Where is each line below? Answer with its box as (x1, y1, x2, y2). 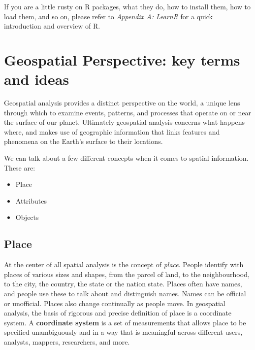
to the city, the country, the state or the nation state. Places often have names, (4, 279, 242, 289)
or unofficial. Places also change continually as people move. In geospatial (4, 298, 225, 308)
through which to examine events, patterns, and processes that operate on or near (4, 107, 251, 117)
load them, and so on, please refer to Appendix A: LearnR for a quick (4, 11, 213, 21)
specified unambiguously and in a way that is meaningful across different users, (4, 327, 243, 337)
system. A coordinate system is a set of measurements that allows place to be (4, 317, 246, 327)
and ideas (4, 69, 69, 89)
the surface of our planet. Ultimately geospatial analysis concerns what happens (4, 117, 245, 127)
